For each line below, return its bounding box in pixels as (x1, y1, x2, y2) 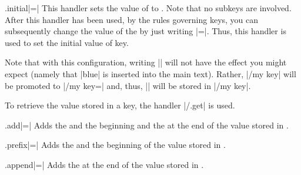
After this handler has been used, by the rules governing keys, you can (5, 13, 259, 25)
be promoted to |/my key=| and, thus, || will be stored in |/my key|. (5, 79, 251, 91)
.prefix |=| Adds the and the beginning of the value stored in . (5, 138, 226, 151)
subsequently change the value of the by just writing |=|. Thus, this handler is (5, 25, 286, 37)
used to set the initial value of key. (5, 36, 129, 48)
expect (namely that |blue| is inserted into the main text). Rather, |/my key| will (5, 67, 296, 80)
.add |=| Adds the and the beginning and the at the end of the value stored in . (5, 118, 289, 131)
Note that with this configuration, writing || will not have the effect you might (5, 56, 287, 68)
